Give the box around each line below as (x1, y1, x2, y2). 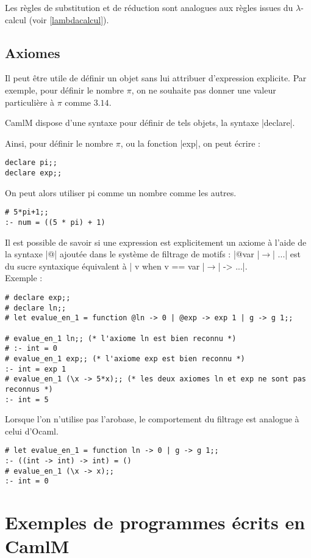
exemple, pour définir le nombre (5, 83, 124, 96)
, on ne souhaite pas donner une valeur (131, 83, 276, 96)
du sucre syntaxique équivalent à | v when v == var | (5, 259, 205, 272)
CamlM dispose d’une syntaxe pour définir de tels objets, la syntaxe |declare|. (5, 116, 295, 129)
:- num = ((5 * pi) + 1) (5, 218, 105, 227)
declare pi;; (5, 158, 57, 167)
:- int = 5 (5, 395, 49, 404)
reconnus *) (5, 384, 53, 394)
